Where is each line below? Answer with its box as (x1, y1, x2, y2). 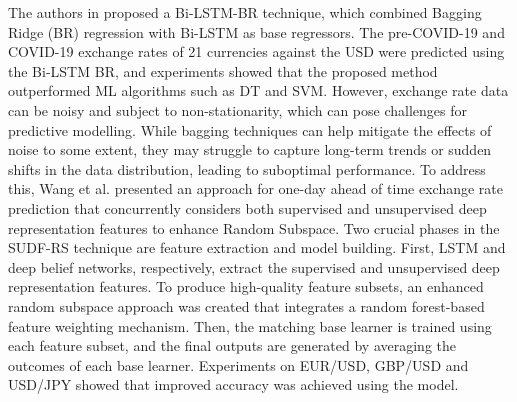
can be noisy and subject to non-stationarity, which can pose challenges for (8, 99, 467, 120)
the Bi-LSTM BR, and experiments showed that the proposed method (8, 60, 438, 81)
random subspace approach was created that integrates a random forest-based (8, 295, 485, 316)
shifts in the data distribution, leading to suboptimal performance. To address (8, 158, 486, 179)
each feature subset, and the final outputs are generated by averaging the (8, 335, 456, 356)
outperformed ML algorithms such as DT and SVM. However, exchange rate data (8, 80, 509, 101)
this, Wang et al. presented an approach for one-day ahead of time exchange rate (8, 178, 503, 199)
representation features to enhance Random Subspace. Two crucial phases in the (8, 217, 500, 238)
